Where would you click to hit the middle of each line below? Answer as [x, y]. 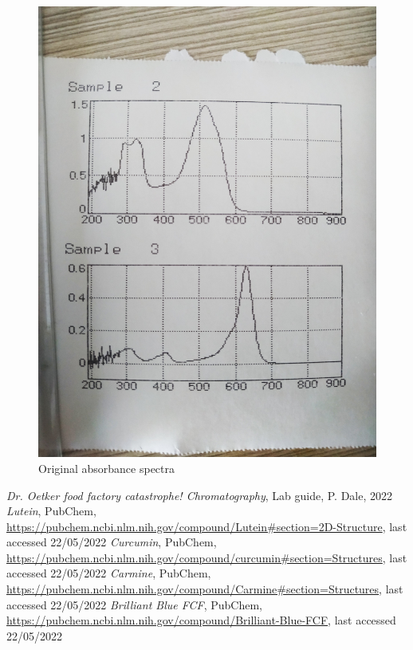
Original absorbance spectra [107, 468]
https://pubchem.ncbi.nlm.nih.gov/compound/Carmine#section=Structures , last [205, 589]
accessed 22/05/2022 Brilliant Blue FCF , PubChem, [134, 604]
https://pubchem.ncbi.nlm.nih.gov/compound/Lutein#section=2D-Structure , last [207, 526]
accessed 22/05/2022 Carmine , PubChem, [109, 573]
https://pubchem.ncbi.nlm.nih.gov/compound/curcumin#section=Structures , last [207, 557]
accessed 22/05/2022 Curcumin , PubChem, [112, 542]
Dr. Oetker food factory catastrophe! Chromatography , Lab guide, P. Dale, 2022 [200, 495]
